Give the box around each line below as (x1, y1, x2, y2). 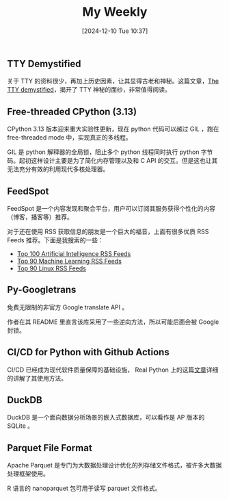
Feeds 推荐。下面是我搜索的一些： (7, 235, 104, 244)
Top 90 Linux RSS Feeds (16, 264, 87, 272)
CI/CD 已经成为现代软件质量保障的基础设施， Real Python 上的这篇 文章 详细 (7, 366, 219, 374)
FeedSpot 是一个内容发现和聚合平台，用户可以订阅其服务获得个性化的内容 (7, 204, 216, 212)
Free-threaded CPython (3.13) (7, 105, 137, 117)
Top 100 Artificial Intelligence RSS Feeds (16, 249, 131, 257)
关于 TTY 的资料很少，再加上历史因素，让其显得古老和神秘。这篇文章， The (7, 77, 219, 86)
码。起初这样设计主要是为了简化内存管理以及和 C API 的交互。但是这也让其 (7, 157, 218, 165)
